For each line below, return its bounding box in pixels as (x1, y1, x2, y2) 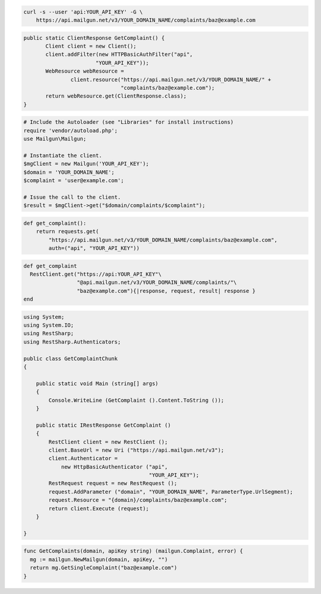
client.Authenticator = (48, 455, 118, 462)
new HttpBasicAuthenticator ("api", (61, 463, 168, 470)
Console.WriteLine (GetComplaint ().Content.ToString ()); (48, 396, 225, 404)
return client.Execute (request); (48, 505, 149, 512)
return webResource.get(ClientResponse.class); (45, 93, 187, 99)
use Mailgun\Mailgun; (23, 136, 87, 142)
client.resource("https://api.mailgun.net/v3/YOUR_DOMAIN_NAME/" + (70, 76, 272, 83)
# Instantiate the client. (23, 152, 102, 159)
